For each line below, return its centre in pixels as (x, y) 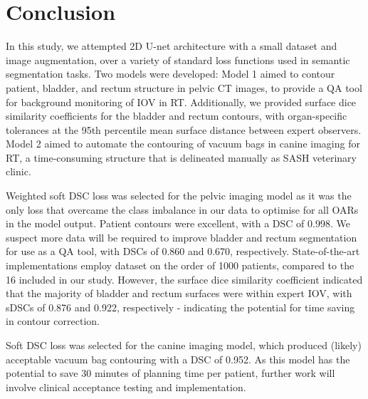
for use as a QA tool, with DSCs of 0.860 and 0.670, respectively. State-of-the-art (183, 251)
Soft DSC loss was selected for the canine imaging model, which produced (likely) (184, 345)
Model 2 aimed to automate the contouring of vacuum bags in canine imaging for (183, 144)
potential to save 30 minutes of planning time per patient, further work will (170, 373)
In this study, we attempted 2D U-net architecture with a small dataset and (172, 46)
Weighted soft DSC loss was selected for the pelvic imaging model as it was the (179, 196)
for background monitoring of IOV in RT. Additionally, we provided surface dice (181, 102)
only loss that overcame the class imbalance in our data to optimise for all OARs (182, 209)
